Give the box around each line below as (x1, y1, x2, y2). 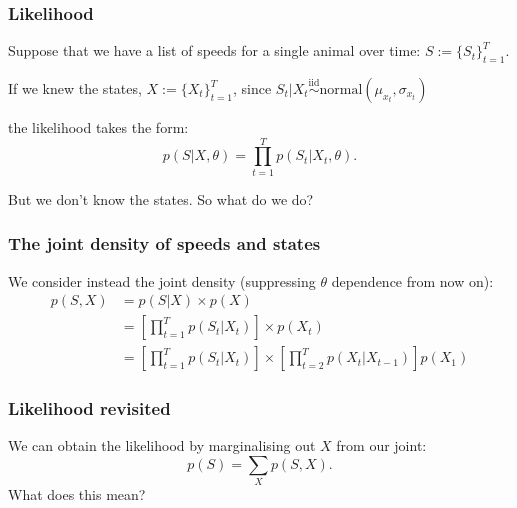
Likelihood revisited (8, 396, 171, 421)
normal (319, 83, 363, 98)
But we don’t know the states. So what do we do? (8, 188, 314, 209)
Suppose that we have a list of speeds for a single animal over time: (8, 40, 421, 61)
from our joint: (336, 435, 427, 456)
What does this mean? (8, 484, 146, 505)
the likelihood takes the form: (8, 117, 189, 138)
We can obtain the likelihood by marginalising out (8, 435, 316, 456)
